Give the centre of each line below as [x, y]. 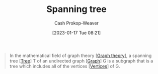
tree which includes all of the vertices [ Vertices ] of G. [65, 66]
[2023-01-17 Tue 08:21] [76, 32]
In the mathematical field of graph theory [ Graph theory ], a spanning [81, 55]
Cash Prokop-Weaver [76, 23]
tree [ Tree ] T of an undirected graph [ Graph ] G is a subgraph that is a [81, 60]
